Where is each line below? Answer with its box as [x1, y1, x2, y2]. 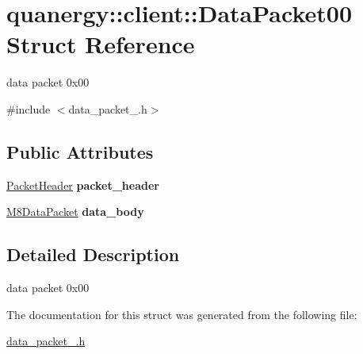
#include [6, 100, 51, 117]
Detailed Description [6, 242, 180, 267]
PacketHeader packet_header [6, 176, 159, 193]
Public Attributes [6, 139, 154, 164]
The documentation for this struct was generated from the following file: [6, 306, 357, 322]
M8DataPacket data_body [6, 203, 144, 220]
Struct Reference [6, 28, 195, 60]
